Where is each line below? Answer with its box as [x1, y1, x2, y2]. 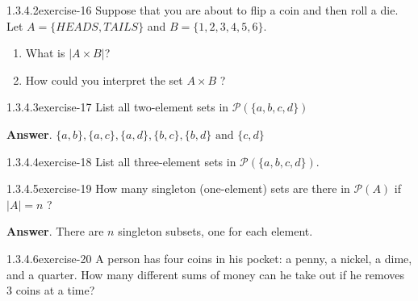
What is [25, 44, 65, 61]
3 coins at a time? [6, 282, 95, 299]
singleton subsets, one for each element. [118, 223, 313, 240]
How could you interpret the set [25, 71, 183, 88]
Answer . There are [6, 223, 104, 240]
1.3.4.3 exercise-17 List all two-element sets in [6, 98, 229, 115]
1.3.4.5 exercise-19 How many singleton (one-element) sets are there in [6, 180, 350, 197]
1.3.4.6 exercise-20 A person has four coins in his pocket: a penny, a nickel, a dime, [6, 249, 412, 266]
